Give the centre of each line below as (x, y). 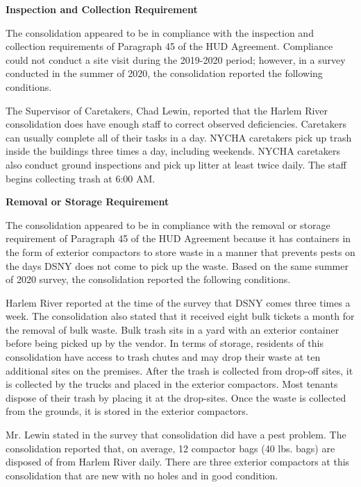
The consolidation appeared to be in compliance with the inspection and (160, 32)
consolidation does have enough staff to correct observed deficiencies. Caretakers (176, 124)
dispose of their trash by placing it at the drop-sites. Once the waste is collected (176, 397)
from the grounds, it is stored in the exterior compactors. (127, 411)
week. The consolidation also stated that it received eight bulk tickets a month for (180, 316)
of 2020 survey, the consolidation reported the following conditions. (148, 279)
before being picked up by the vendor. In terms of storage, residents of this (165, 343)
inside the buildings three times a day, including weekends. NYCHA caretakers (173, 151)
